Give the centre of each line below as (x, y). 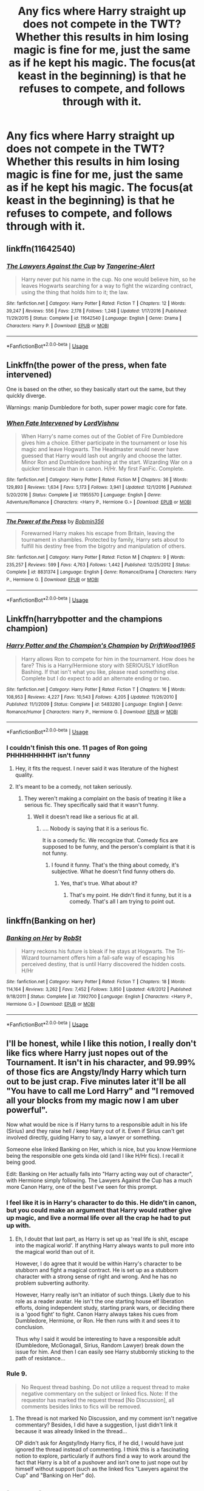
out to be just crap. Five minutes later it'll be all (96, 1081)
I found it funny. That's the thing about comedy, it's (115, 865)
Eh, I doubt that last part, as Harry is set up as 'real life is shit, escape (102, 1239)
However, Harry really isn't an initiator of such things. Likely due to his (102, 1295)
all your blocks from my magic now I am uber (93, 1100)
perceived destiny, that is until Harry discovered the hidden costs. (104, 964)
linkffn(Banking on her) (51, 920)
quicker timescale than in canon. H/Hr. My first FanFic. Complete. (103, 469)
